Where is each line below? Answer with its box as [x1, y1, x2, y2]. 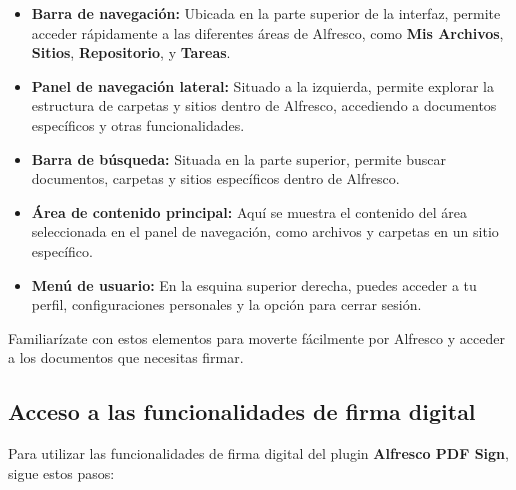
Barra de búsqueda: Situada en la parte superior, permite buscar [31, 148, 447, 169]
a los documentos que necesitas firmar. [8, 347, 244, 368]
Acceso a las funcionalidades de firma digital [8, 396, 476, 427]
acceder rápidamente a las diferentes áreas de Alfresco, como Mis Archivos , [31, 22, 504, 43]
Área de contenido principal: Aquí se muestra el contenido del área [31, 201, 467, 222]
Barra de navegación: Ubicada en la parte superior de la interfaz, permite [31, 3, 501, 23]
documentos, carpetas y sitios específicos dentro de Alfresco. [31, 168, 400, 189]
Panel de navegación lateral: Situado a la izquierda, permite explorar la [31, 75, 494, 96]
